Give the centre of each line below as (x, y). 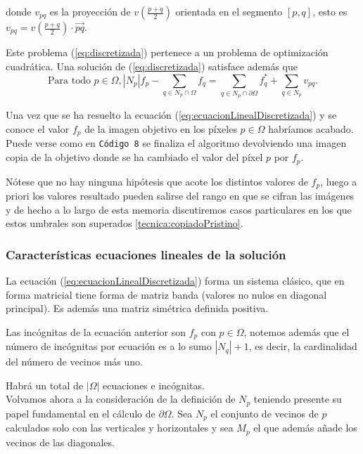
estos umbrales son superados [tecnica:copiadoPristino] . (125, 223)
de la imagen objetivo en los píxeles (161, 129)
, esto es (330, 11)
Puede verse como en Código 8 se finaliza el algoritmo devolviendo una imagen (176, 143)
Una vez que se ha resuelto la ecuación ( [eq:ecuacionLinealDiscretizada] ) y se (171, 115)
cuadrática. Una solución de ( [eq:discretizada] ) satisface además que (152, 66)
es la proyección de (90, 11)
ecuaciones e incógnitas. (154, 385)
